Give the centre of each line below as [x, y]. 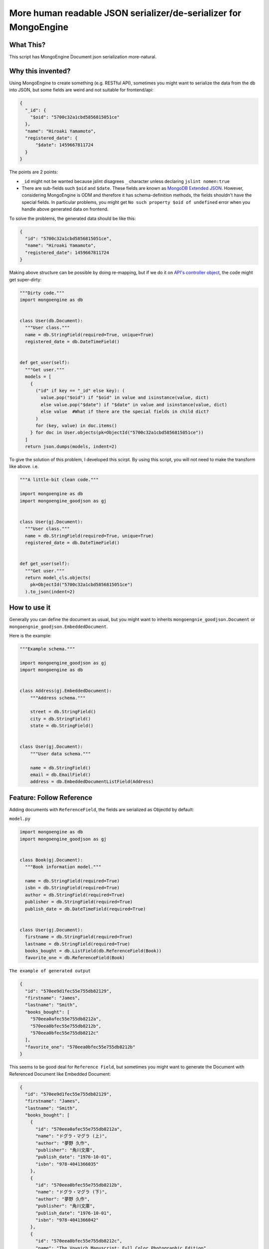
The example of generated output [50, 971]
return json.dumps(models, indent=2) [71, 447]
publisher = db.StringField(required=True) [79, 902]
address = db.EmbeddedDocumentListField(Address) [92, 782]
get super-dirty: [25, 279]
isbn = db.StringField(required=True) [72, 888]
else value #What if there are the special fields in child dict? [125, 412]
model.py [20, 819]
